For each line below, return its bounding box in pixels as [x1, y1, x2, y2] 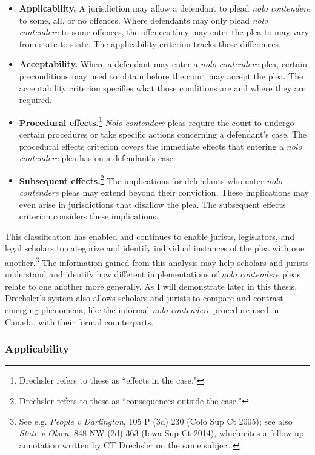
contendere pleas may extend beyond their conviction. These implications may [19, 186, 309, 199]
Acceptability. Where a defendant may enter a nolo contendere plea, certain [19, 58, 307, 70]
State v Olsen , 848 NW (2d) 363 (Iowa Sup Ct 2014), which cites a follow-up [19, 427, 304, 439]
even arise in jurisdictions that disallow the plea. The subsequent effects [19, 198, 286, 210]
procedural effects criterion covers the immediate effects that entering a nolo [19, 139, 302, 152]
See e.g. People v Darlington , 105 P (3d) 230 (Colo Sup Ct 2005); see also [19, 414, 293, 427]
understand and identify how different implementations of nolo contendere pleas [5, 268, 301, 281]
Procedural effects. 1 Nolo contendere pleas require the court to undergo [19, 114, 294, 128]
